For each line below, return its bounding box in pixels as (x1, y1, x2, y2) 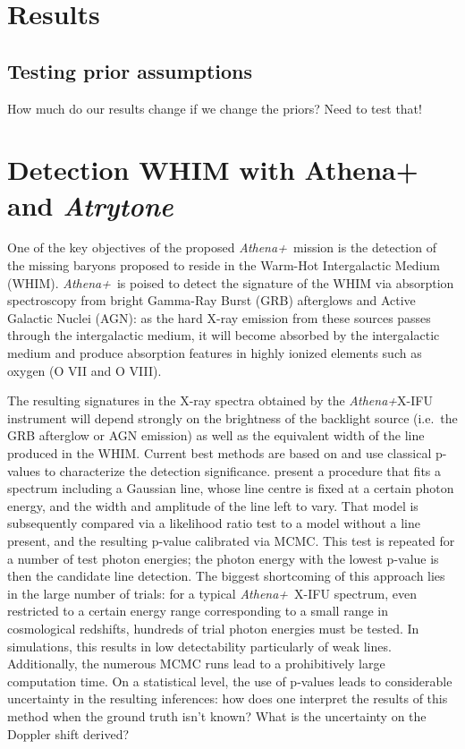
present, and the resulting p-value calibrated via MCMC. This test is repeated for (7, 531, 455, 549)
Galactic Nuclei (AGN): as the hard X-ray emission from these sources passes (7, 308, 431, 327)
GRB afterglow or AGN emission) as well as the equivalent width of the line (7, 426, 425, 445)
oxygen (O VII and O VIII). (7, 361, 162, 379)
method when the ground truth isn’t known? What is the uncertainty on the (7, 706, 427, 725)
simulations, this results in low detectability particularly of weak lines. (7, 636, 392, 655)
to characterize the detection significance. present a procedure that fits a (44, 461, 442, 480)
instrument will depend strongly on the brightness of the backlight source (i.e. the (7, 408, 458, 427)
